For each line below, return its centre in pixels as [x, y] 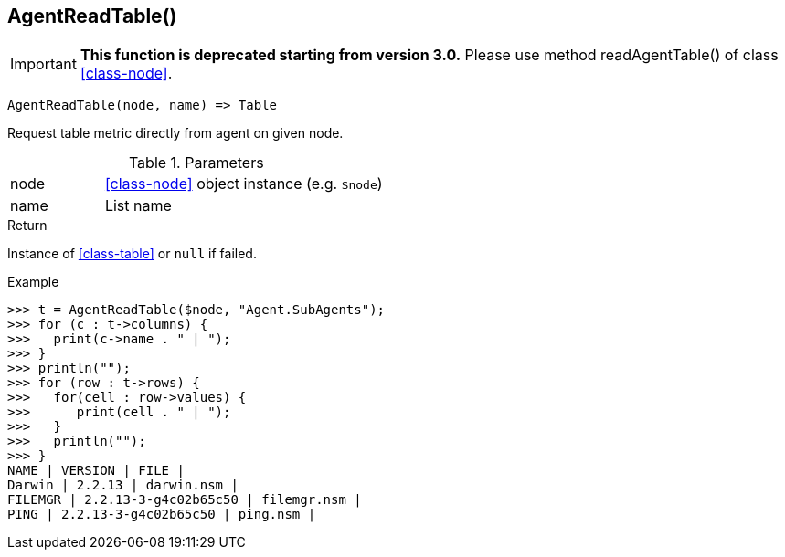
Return [27, 226]
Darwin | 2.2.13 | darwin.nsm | [123, 485]
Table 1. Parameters [196, 163]
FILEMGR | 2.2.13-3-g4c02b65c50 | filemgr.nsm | [185, 500]
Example [33, 282]
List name [138, 206]
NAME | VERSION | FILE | [96, 471]
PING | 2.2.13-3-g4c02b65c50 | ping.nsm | [162, 515]
